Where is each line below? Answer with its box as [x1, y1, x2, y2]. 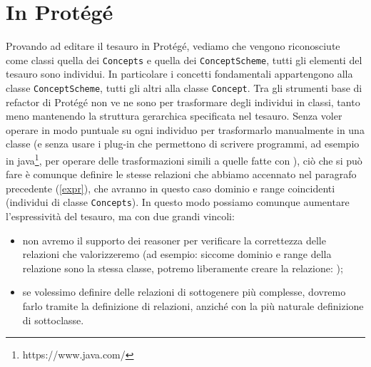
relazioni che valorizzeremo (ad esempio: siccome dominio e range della [22, 247, 332, 262]
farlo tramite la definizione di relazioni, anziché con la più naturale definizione [22, 299, 364, 314]
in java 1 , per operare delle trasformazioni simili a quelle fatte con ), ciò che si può [6, 151, 362, 167]
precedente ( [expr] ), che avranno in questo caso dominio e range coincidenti [6, 180, 335, 195]
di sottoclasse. [22, 312, 84, 327]
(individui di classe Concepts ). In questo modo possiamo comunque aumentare [6, 195, 350, 210]
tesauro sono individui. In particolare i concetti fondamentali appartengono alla [6, 66, 353, 81]
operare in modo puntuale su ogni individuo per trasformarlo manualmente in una [6, 122, 365, 137]
